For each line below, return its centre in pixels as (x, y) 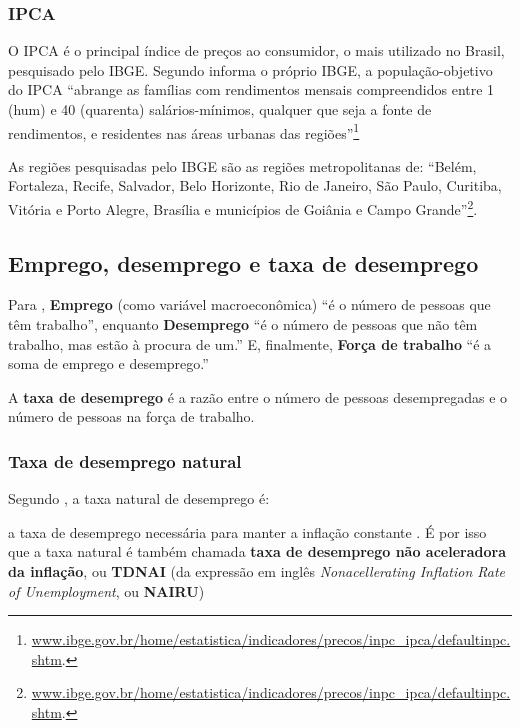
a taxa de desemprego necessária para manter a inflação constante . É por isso (247, 531)
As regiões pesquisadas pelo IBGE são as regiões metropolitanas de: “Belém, (242, 165)
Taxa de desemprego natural (125, 460)
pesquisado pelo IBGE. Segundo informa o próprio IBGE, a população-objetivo (250, 69)
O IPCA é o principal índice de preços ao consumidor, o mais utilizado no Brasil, (256, 50)
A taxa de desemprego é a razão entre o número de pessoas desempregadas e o (258, 396)
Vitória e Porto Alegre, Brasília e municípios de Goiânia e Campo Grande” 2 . (243, 207)
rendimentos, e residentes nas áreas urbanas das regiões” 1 (184, 131)
